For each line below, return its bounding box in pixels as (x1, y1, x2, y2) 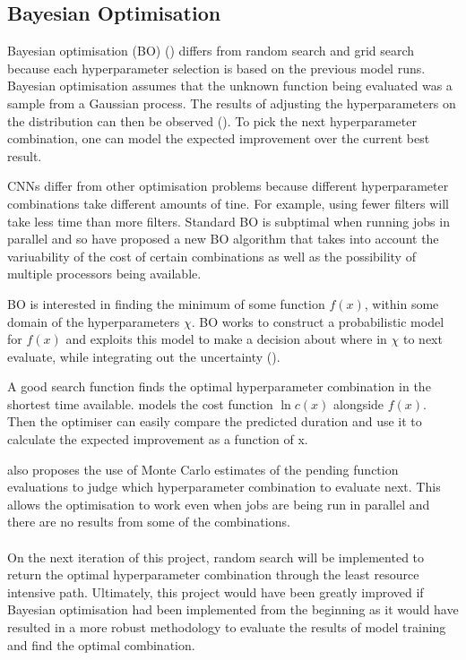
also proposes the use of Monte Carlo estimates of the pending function (7, 459, 399, 478)
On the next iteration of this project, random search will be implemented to (7, 547, 425, 566)
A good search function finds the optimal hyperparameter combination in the (7, 377, 431, 396)
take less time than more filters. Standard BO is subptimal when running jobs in (7, 211, 450, 230)
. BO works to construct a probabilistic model (191, 312, 444, 330)
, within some (364, 294, 439, 313)
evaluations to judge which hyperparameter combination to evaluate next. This (7, 477, 441, 496)
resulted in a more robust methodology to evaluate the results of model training (7, 618, 446, 637)
